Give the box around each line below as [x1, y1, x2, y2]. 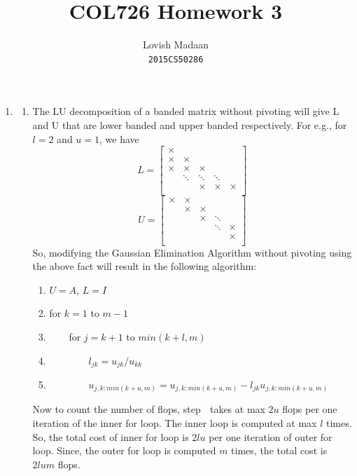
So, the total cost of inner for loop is [32, 429, 189, 444]
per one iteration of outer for [209, 429, 332, 444]
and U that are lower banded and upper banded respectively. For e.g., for [32, 117, 347, 132]
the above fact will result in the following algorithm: [32, 259, 257, 273]
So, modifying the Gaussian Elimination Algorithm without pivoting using [32, 245, 352, 259]
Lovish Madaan [142, 37, 209, 52]
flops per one [282, 402, 337, 416]
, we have [99, 131, 139, 146]
